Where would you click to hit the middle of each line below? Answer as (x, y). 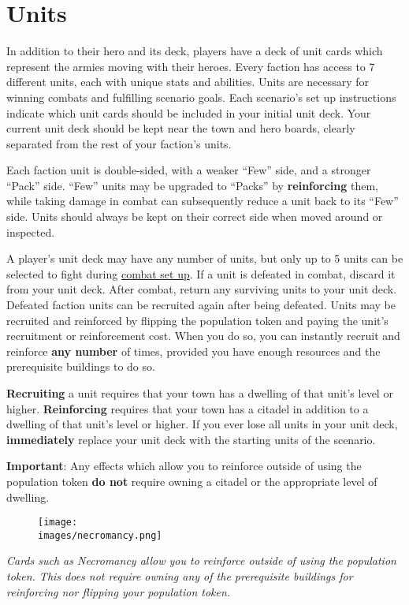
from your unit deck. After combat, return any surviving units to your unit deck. (202, 289)
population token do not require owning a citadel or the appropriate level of (192, 481)
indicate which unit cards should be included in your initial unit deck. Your (189, 112)
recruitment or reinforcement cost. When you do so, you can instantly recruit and (203, 336)
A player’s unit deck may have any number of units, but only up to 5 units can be (205, 258)
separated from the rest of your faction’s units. (119, 143)
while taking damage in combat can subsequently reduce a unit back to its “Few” (203, 201)
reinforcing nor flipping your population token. (119, 591)
